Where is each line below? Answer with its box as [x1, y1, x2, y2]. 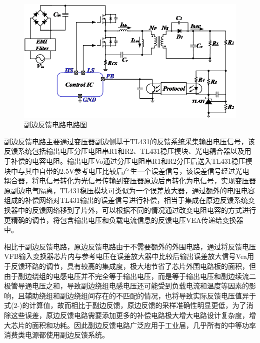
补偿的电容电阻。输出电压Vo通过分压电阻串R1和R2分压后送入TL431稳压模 [10, 156, 252, 166]
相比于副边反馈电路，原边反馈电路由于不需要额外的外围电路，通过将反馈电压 [4, 241, 256, 251]
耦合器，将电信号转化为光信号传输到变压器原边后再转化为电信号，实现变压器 [4, 175, 256, 186]
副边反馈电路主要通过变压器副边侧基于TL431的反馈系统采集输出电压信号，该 [4, 136, 255, 146]
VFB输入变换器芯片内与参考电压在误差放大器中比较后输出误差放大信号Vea [4, 251, 247, 261]
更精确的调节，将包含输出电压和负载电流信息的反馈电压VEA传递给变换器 [4, 214, 243, 225]
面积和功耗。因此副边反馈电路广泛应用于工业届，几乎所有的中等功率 [31, 319, 256, 330]
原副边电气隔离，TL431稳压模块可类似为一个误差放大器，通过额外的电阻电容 [4, 185, 255, 195]
